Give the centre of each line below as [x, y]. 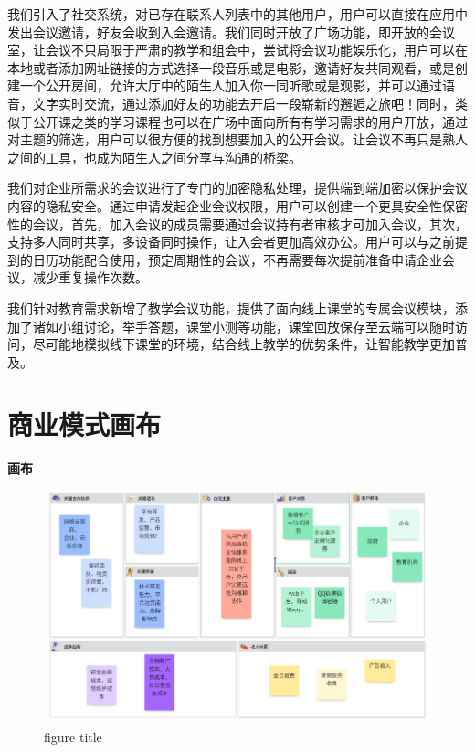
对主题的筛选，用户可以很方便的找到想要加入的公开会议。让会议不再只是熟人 [237, 139]
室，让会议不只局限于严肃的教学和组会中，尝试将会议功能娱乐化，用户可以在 [237, 50]
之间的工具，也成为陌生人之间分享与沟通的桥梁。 [154, 157]
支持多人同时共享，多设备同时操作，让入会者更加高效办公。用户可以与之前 [231, 242]
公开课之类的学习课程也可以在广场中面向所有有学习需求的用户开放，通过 [250, 121]
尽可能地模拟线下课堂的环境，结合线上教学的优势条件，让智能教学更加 [243, 344]
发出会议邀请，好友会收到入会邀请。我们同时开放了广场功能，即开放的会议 [231, 32]
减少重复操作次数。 [90, 277]
